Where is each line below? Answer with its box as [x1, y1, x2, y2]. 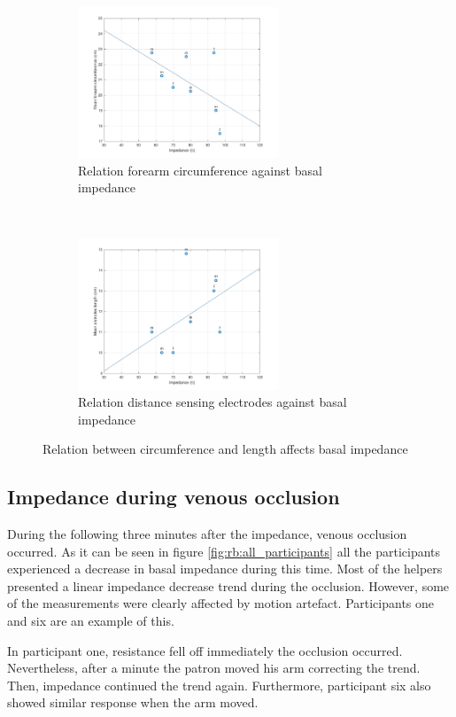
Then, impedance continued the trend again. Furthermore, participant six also [7, 675, 431, 694]
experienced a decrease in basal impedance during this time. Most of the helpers [7, 559, 443, 578]
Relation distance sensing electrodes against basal [78, 393, 347, 411]
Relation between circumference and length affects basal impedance [43, 440, 408, 458]
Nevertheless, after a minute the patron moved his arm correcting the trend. [7, 659, 421, 677]
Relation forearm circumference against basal [78, 160, 322, 179]
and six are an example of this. [7, 612, 174, 630]
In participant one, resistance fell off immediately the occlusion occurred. [7, 641, 403, 659]
